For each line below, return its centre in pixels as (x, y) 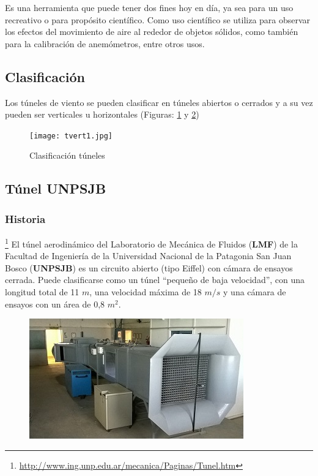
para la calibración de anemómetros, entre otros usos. (105, 43)
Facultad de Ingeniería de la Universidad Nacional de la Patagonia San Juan (148, 256)
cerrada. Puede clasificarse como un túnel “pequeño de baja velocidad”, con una (155, 280)
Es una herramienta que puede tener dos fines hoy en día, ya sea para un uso (149, 7)
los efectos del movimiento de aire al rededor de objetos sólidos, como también (152, 32)
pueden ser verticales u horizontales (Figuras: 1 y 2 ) (102, 114)
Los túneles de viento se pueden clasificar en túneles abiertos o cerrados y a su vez (159, 102)
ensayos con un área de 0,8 (55, 304)
